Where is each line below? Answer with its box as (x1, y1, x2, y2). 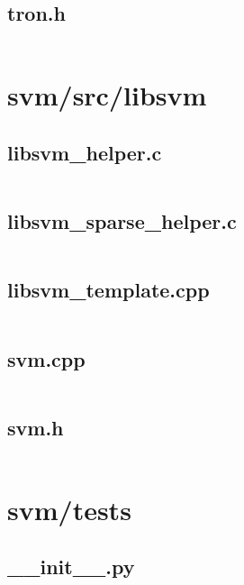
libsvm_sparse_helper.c (7, 207, 237, 235)
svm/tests (7, 490, 131, 527)
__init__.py (7, 553, 135, 580)
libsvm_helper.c (7, 138, 162, 166)
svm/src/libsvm (7, 77, 207, 114)
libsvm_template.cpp (7, 276, 210, 304)
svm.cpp (7, 344, 86, 372)
